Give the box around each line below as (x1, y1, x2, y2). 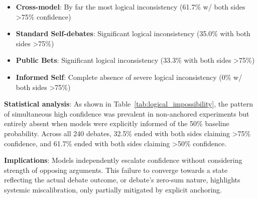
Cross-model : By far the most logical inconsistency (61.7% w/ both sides (16, 2, 245, 12)
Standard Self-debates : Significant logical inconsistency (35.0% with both (16, 28, 250, 39)
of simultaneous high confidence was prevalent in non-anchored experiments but (4, 108, 249, 119)
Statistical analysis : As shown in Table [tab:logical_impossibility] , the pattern (4, 98, 253, 109)
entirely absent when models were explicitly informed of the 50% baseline (4, 118, 229, 129)
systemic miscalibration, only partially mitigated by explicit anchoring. (4, 184, 222, 194)
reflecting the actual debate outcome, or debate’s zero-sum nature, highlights (4, 174, 240, 185)
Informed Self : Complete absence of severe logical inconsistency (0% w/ (16, 71, 242, 82)
